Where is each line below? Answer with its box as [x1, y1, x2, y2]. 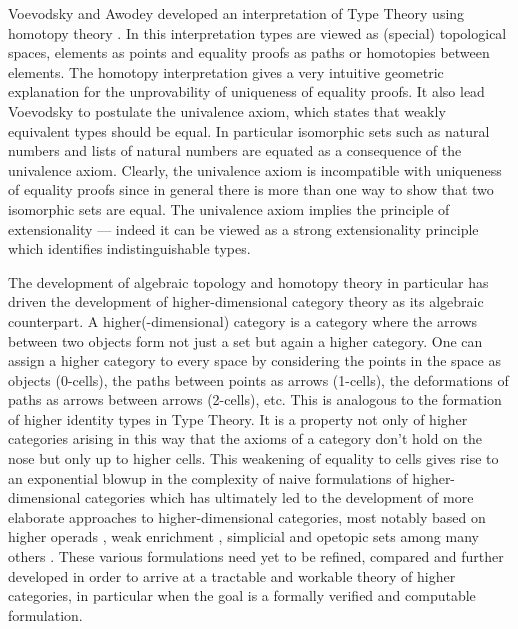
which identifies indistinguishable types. [8, 238, 251, 259]
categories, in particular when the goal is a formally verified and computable [8, 585, 476, 606]
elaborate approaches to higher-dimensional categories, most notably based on [8, 506, 486, 527]
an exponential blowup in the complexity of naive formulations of [8, 467, 408, 488]
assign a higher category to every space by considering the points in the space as [8, 350, 501, 371]
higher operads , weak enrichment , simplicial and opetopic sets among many [8, 526, 479, 547]
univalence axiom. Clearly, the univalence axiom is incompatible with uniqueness [8, 159, 502, 180]
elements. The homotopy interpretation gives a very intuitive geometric [8, 61, 444, 82]
